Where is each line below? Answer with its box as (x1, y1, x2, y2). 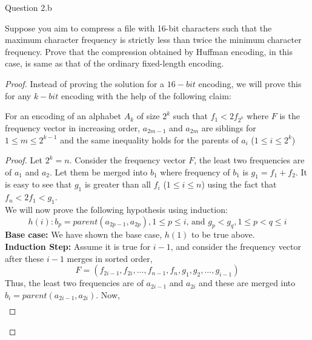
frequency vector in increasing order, (5, 121, 141, 134)
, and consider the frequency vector (170, 240, 302, 253)
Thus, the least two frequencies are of (5, 276, 144, 289)
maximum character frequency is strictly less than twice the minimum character (5, 33, 302, 46)
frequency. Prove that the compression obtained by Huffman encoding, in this (5, 45, 293, 57)
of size (136, 110, 160, 122)
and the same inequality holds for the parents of (60, 133, 239, 146)
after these (5, 252, 44, 264)
